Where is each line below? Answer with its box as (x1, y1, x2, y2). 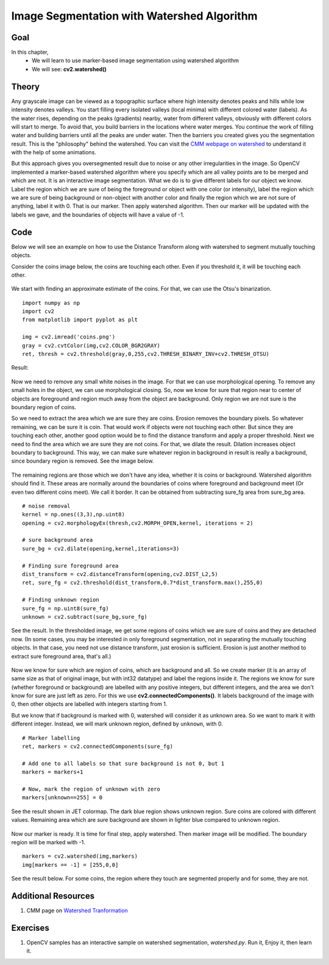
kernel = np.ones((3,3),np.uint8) (22, 511, 125, 518)
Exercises (11, 922, 50, 933)
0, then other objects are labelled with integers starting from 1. (11, 700, 168, 708)
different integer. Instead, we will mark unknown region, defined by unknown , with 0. (11, 720, 224, 728)
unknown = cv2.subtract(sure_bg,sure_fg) (22, 613, 147, 620)
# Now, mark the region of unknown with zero (22, 786, 161, 792)
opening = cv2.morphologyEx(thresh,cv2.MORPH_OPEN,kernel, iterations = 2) (22, 519, 253, 527)
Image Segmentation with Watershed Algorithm (11, 9, 258, 23)
